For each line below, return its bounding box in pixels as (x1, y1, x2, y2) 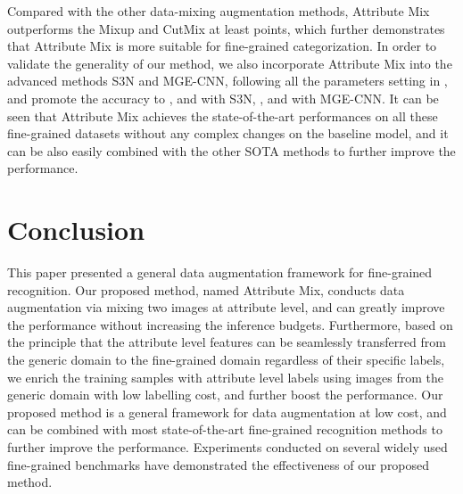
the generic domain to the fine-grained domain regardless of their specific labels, (7, 350, 445, 369)
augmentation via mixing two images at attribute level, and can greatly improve (7, 298, 445, 317)
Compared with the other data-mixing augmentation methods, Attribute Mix (7, 2, 430, 20)
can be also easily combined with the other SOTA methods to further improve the (7, 141, 456, 160)
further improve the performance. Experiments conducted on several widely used (7, 438, 448, 456)
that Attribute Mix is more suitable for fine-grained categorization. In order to (7, 37, 437, 55)
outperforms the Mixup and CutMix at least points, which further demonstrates (7, 19, 445, 37)
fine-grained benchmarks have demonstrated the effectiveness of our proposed (7, 455, 430, 473)
